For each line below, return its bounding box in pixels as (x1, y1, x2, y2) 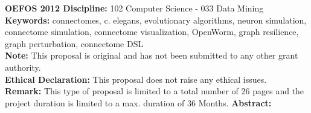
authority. (5, 60, 41, 73)
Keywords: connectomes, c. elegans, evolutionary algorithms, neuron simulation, (5, 13, 307, 26)
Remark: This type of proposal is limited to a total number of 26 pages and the (5, 85, 304, 97)
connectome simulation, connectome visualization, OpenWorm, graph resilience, (5, 25, 299, 38)
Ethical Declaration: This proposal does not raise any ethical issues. (5, 73, 267, 85)
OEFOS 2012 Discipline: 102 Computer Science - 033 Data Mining (5, 2, 264, 14)
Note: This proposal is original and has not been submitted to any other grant (5, 49, 298, 62)
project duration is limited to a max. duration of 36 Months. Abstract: (5, 96, 272, 109)
